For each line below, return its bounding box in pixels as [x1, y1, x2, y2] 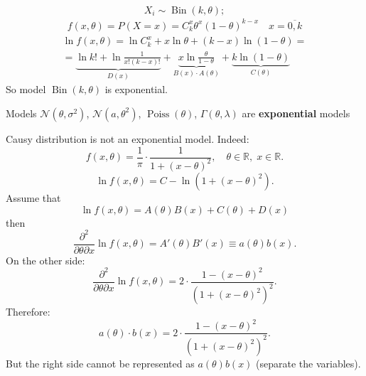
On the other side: [6, 252, 85, 267]
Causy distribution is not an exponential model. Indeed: [6, 131, 249, 146]
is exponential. [104, 82, 168, 97]
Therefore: [6, 304, 50, 319]
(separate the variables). [256, 355, 361, 370]
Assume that [6, 190, 61, 205]
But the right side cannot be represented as [6, 355, 195, 370]
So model [6, 82, 46, 97]
